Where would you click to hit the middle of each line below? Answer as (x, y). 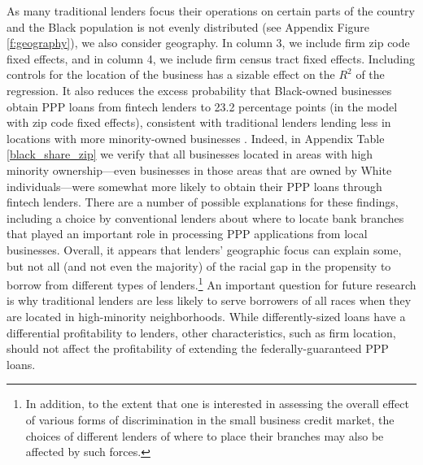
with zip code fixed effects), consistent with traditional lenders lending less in (199, 122)
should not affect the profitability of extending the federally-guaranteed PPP (198, 348)
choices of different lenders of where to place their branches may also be (205, 435)
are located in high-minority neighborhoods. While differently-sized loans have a (206, 316)
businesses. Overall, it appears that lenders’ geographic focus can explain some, (204, 249)
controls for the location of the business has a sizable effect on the (171, 74)
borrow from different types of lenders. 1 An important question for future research (211, 283)
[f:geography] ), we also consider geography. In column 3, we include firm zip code (208, 43)
